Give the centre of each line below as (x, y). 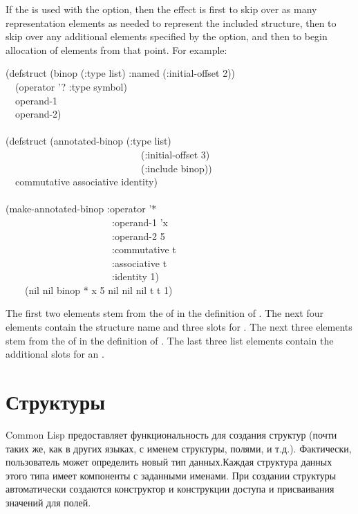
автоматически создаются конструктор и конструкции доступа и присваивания (170, 489)
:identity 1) (135, 276)
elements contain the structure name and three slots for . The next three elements (179, 327)
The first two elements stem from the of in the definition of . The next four (164, 313)
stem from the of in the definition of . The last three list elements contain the (170, 340)
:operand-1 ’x (140, 222)
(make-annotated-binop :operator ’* (81, 209)
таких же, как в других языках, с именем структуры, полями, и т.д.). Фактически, (179, 448)
